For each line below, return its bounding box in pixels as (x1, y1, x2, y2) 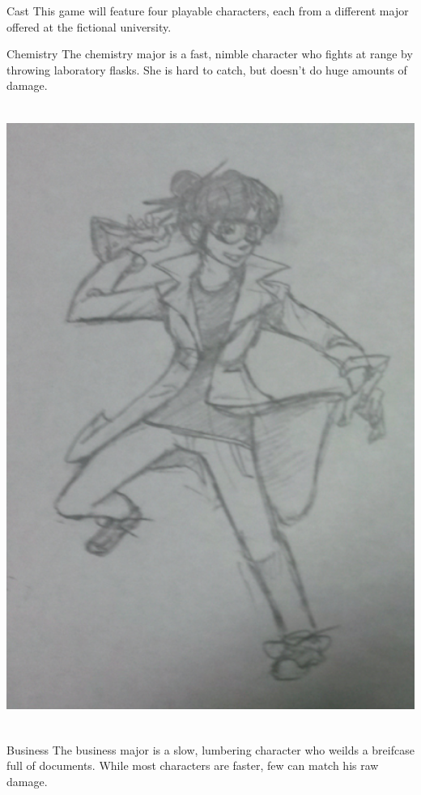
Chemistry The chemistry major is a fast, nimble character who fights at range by (6, 45, 413, 62)
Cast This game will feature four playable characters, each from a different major (6, 2, 409, 19)
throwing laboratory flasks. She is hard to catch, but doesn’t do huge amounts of (6, 61, 407, 78)
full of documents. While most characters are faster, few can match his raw (6, 757, 379, 774)
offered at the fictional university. (6, 18, 172, 35)
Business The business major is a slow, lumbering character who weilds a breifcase (6, 741, 415, 758)
